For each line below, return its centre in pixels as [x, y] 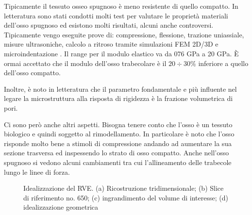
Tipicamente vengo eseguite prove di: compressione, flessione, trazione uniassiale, [124, 34]
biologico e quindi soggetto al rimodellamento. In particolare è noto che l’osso [119, 134]
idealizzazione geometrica [61, 207]
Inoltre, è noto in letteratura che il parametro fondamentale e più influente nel [120, 89]
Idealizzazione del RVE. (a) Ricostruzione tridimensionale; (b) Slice [124, 188]
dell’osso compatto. [32, 73]
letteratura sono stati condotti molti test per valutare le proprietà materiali [116, 15]
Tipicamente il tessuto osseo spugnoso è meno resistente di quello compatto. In [121, 6]
